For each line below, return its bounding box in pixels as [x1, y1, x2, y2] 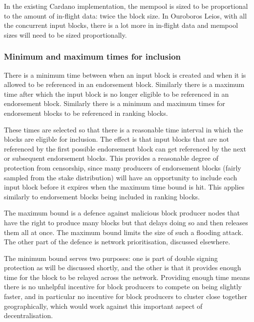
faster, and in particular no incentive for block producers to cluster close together [4, 291, 248, 301]
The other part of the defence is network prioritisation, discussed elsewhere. [4, 236, 231, 247]
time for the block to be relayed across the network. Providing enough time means [4, 272, 250, 282]
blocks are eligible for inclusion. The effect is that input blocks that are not [4, 134, 229, 144]
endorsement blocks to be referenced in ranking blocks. [4, 107, 168, 118]
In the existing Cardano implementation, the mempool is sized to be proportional [4, 1, 248, 11]
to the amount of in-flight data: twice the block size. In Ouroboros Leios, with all [4, 10, 247, 21]
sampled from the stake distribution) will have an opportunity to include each [4, 172, 237, 182]
